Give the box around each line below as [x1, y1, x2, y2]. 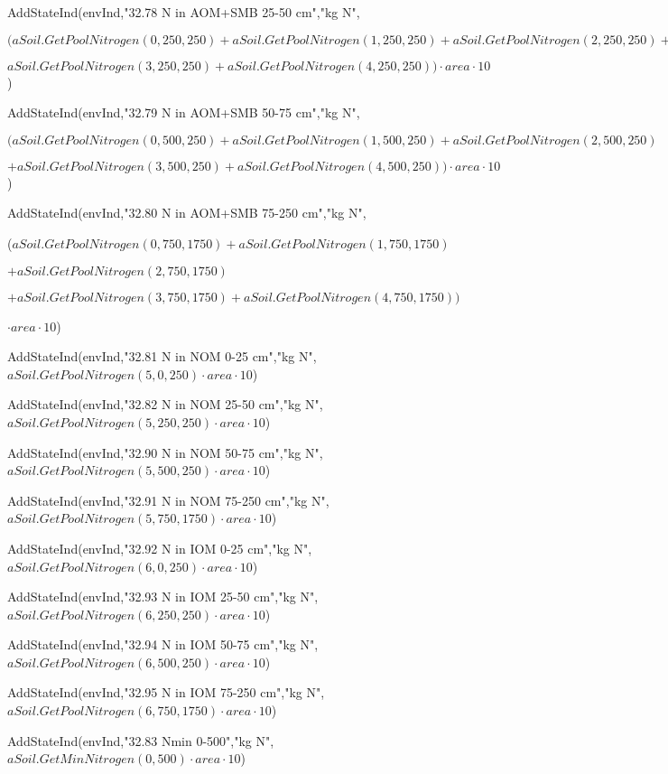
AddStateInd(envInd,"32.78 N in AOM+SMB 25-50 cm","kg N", [7, 3, 360, 21]
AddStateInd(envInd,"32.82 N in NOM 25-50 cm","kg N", [7, 395, 323, 414]
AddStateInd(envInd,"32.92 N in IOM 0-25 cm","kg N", [7, 538, 312, 557]
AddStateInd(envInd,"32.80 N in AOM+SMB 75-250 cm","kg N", [7, 203, 366, 222]
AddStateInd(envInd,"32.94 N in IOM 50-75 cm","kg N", [7, 635, 319, 654]
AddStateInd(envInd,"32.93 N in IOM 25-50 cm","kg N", [7, 587, 319, 606]
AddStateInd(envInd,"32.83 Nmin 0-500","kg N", [7, 731, 274, 750]
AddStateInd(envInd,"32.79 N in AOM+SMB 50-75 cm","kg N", [7, 103, 360, 122]
